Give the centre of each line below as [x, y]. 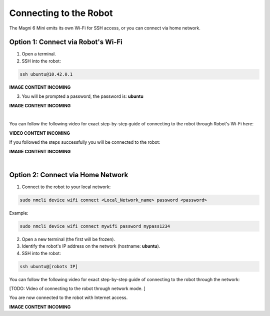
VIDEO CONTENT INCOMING [39, 133]
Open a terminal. [39, 54]
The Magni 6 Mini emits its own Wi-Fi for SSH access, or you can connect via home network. [105, 28]
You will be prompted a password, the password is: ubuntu [82, 96]
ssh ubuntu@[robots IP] [49, 266]
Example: [19, 213]
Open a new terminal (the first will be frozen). [68, 239]
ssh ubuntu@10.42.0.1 [46, 74]
